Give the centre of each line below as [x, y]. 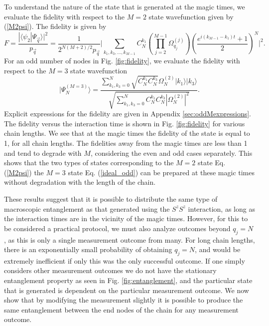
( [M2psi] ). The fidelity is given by [55, 26]
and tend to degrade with [43, 153]
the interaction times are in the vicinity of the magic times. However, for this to [126, 218]
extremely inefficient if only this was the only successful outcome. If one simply [125, 260]
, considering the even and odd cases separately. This [171, 153]
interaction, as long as [221, 208]
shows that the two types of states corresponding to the [89, 163]
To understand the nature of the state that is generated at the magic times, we [125, 6]
